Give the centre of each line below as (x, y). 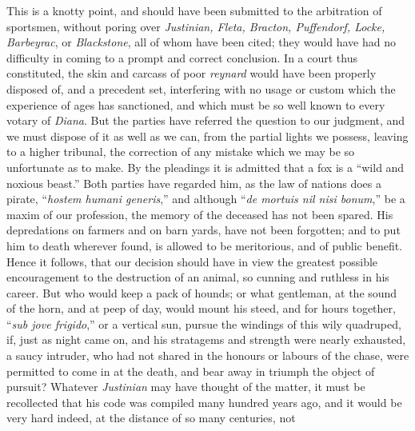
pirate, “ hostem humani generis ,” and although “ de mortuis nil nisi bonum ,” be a (206, 199)
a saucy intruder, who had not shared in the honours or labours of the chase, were (208, 355)
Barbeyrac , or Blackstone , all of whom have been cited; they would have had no (201, 42)
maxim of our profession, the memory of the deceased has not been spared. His (200, 214)
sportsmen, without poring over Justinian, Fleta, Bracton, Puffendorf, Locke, (196, 26)
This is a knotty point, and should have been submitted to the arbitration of (194, 10)
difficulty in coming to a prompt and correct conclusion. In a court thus (182, 57)
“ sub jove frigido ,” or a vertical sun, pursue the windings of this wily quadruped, (204, 323)
